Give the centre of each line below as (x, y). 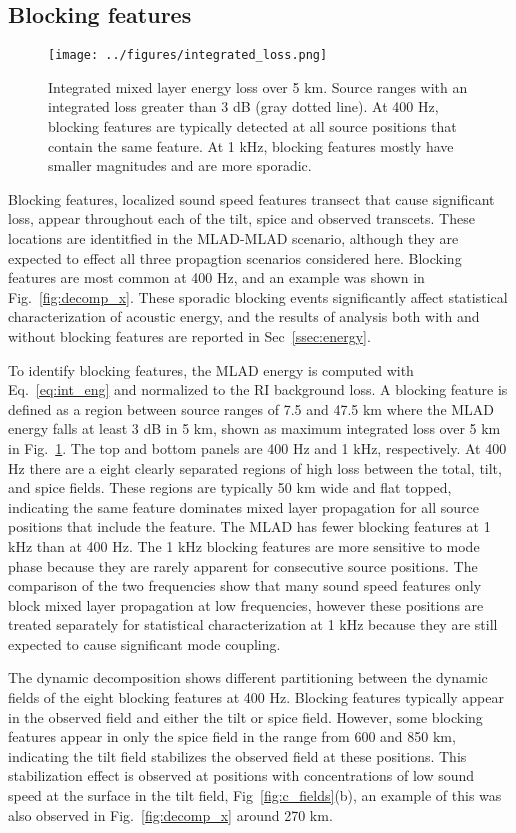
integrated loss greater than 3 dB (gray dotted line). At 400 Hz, (243, 106)
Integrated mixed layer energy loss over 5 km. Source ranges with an (258, 86)
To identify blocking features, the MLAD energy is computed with (211, 369)
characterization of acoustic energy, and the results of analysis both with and (244, 316)
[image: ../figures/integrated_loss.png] (188, 55)
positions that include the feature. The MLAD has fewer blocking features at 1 (249, 526)
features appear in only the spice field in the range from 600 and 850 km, (232, 736)
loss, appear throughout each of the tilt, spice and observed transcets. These (241, 218)
